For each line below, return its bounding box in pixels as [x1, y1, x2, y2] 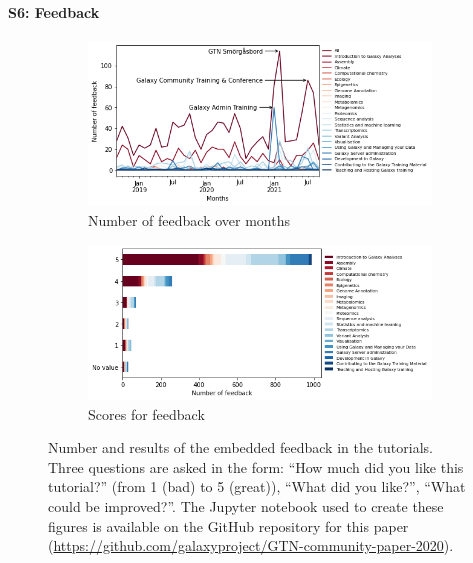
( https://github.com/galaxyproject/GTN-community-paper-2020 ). [48, 535, 454, 556]
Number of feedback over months [88, 210, 290, 231]
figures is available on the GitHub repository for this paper [48, 515, 409, 536]
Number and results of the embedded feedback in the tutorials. [48, 437, 433, 458]
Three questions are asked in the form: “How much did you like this [48, 456, 464, 477]
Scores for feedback [88, 403, 205, 424]
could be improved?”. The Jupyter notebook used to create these [48, 495, 444, 516]
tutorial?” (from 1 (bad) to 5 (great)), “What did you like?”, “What [48, 476, 466, 497]
